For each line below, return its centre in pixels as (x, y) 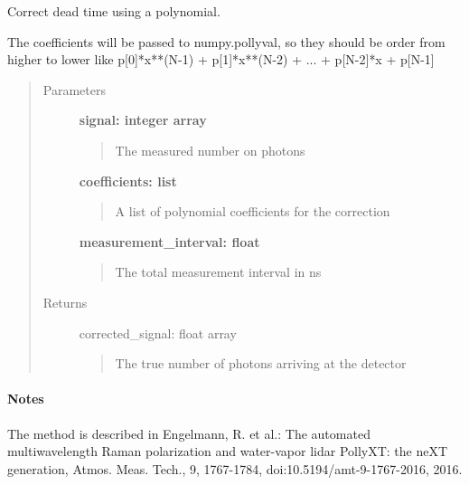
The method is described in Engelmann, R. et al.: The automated (189, 433)
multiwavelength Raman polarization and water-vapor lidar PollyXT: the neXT (228, 451)
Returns (65, 302)
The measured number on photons (210, 150)
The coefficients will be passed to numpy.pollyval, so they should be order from (226, 41)
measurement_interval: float (169, 241)
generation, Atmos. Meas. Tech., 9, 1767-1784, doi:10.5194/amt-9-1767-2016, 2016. (235, 468)
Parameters (74, 89)
